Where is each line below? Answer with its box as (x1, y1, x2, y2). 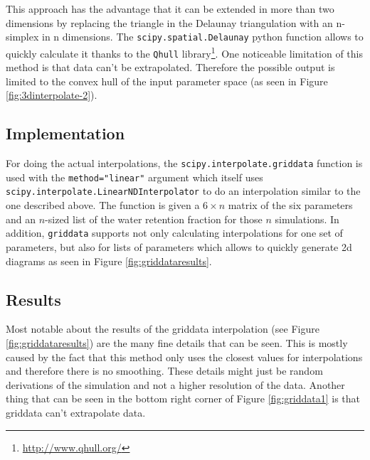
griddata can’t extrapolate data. (6, 405, 146, 419)
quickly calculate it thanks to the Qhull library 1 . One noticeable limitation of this (6, 43, 363, 60)
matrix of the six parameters (228, 198, 353, 213)
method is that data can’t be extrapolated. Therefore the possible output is (6, 60, 335, 75)
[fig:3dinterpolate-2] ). (6, 87, 97, 102)
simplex (6, 29, 39, 44)
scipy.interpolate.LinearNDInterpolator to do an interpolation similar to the (6, 183, 361, 198)
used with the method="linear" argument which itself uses (6, 169, 263, 184)
